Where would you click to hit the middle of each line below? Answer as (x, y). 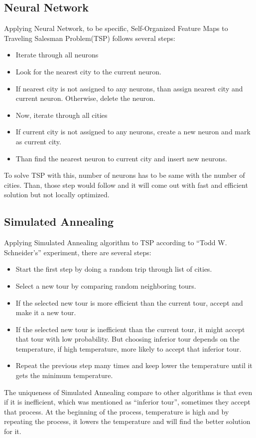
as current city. (38, 141)
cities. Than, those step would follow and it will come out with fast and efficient (126, 185)
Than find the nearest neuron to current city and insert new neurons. (121, 158)
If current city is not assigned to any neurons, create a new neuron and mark (133, 132)
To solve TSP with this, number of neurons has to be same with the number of (125, 175)
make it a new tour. (46, 312)
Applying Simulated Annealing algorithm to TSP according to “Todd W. (116, 242)
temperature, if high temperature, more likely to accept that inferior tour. (128, 348)
